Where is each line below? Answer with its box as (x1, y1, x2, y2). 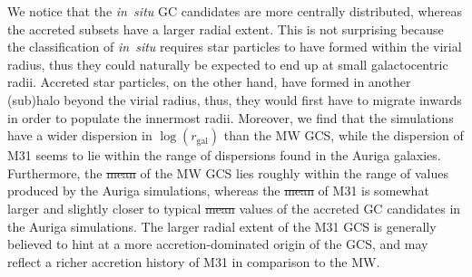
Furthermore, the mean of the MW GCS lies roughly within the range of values (7, 163, 449, 182)
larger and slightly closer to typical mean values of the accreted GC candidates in (7, 198, 461, 217)
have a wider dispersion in (7, 126, 152, 145)
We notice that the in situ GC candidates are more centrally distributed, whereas (7, 2, 462, 20)
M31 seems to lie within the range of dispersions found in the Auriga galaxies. (7, 146, 441, 165)
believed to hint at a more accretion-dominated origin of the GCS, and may (7, 234, 428, 253)
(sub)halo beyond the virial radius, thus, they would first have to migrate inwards (7, 90, 462, 109)
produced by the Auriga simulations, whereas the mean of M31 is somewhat (7, 181, 429, 200)
